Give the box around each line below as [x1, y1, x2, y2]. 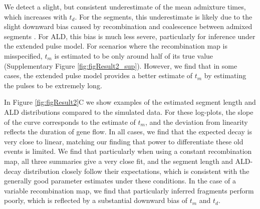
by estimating [204, 70, 246, 81]
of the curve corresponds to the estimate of [4, 116, 136, 127]
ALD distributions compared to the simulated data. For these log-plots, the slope [4, 106, 253, 117]
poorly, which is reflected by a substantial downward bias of [4, 195, 188, 205]
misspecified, [4, 50, 43, 61]
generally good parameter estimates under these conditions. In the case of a [4, 175, 236, 186]
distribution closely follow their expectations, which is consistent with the [23, 165, 249, 176]
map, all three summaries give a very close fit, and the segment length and [4, 155, 233, 166]
